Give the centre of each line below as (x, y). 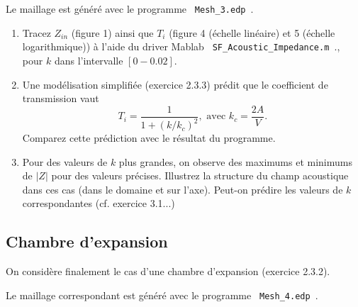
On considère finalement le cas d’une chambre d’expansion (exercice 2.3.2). (168, 271)
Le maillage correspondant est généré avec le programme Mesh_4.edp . (162, 295)
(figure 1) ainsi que (112, 32)
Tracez (37, 32)
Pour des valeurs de (65, 161)
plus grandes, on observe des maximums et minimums (235, 161)
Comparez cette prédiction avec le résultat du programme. (149, 138)
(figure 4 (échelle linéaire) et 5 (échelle (252, 32)
